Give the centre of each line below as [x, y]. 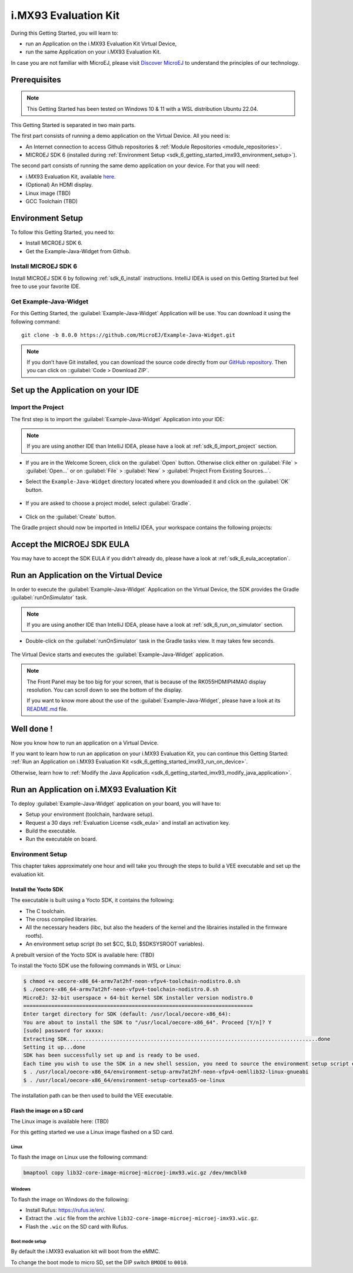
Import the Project [37, 408]
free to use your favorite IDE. [46, 286]
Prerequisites [36, 80]
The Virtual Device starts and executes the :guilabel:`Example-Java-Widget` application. [118, 654]
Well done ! [32, 728]
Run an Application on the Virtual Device [87, 575]
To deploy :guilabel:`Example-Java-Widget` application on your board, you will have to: [116, 804]
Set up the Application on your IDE [75, 390]
